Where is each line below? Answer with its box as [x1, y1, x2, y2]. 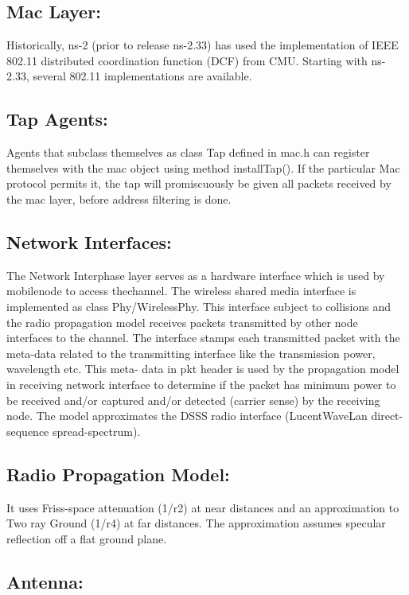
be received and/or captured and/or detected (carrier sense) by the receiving [6, 391, 380, 408]
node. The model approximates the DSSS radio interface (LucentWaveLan [6, 407, 368, 424]
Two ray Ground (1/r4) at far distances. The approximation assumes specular [6, 515, 386, 531]
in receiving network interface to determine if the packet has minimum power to [6, 375, 396, 392]
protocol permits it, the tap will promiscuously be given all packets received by [6, 175, 391, 192]
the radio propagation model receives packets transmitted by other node [6, 313, 358, 330]
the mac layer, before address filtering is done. [6, 190, 232, 207]
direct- [371, 407, 403, 424]
